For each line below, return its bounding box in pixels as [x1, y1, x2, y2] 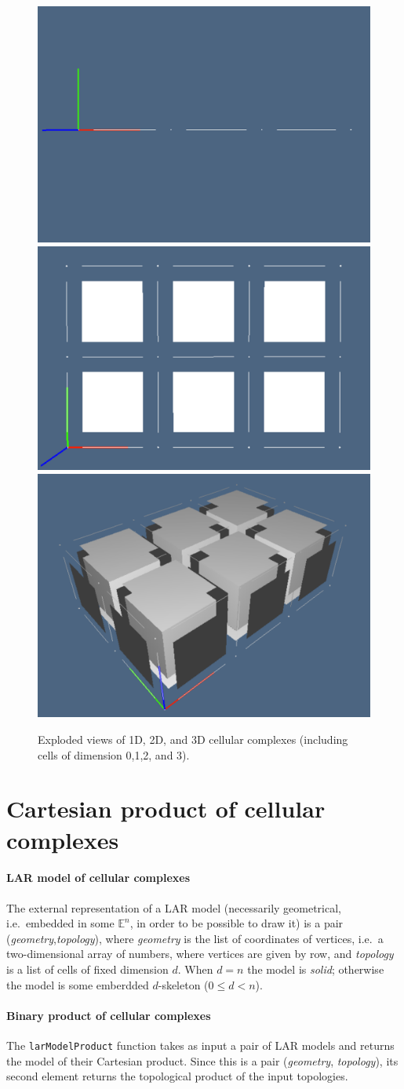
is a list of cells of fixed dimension [6, 960, 169, 977]
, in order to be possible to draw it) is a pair [129, 915, 344, 931]
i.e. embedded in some [6, 915, 115, 931]
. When [177, 960, 213, 977]
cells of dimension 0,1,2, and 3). [38, 746, 190, 763]
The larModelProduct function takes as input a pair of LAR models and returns [6, 1036, 395, 1053]
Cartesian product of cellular [6, 792, 326, 825]
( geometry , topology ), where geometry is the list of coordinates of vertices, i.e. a [6, 930, 384, 946]
